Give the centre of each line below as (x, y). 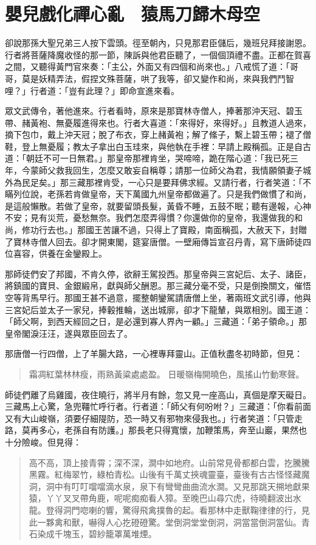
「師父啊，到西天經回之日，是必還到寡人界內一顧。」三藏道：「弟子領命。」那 (156, 321)
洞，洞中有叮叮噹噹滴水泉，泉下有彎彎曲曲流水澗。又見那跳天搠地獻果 (169, 486)
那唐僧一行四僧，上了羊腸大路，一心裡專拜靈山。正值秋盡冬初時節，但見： (154, 354)
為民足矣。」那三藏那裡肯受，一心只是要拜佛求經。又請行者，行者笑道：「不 (162, 182)
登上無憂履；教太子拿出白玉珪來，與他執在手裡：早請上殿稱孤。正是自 (162, 146)
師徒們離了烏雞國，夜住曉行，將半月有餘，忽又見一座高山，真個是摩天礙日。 (158, 394)
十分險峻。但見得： (43, 442)
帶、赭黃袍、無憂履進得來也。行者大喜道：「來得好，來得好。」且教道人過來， (158, 122)
